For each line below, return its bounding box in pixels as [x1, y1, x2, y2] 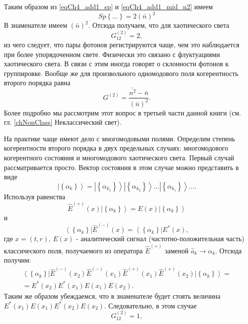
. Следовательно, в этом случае [104, 300, 197, 310]
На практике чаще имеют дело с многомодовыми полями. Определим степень [4, 133, 235, 143]
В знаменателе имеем [4, 20, 67, 30]
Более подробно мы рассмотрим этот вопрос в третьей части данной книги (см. [4, 107, 241, 117]
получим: [4, 255, 31, 265]
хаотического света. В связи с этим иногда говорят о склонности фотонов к [4, 58, 229, 69]
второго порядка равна [4, 77, 71, 88]
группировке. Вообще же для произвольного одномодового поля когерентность [4, 68, 239, 78]
